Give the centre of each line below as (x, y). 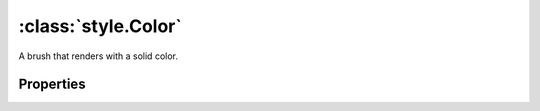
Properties (52, 84)
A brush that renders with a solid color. (98, 56)
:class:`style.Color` (100, 26)
